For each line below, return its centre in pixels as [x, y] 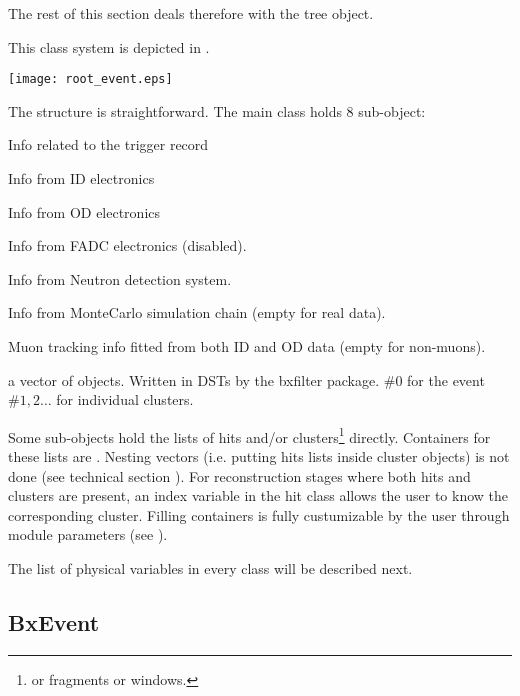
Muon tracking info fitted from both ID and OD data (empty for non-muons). [247, 346]
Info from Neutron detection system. [120, 278]
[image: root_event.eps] [90, 79]
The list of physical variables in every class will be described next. [210, 568]
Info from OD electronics [84, 211]
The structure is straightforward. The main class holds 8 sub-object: [217, 110]
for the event [446, 379]
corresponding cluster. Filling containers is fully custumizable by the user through [259, 514]
